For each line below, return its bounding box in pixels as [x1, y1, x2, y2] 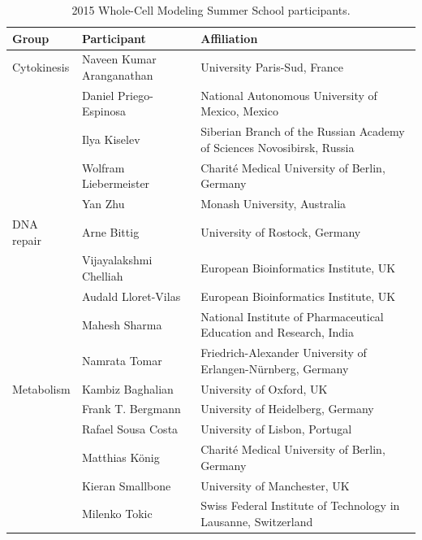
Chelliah [81, 268, 123, 285]
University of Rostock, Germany [200, 223, 361, 240]
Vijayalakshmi [81, 251, 153, 268]
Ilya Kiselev [81, 131, 140, 148]
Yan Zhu [81, 195, 125, 212]
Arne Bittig [81, 223, 140, 240]
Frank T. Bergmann [81, 400, 181, 417]
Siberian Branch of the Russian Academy [200, 123, 405, 140]
